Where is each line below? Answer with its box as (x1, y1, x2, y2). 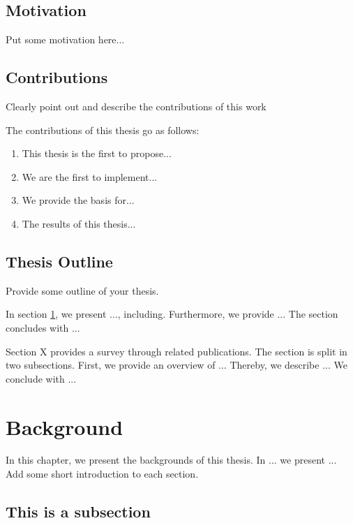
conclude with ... (6, 371, 77, 385)
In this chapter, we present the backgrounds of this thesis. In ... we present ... (6, 452, 337, 467)
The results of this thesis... (22, 216, 136, 230)
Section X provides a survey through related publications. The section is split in (6, 344, 347, 358)
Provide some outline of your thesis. (6, 283, 159, 297)
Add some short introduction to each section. (6, 466, 199, 481)
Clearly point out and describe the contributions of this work (6, 99, 266, 113)
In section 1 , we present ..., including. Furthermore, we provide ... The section (6, 307, 338, 321)
